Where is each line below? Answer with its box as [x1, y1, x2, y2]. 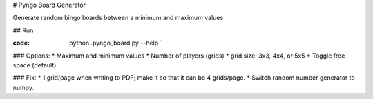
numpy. [12, 83, 35, 91]
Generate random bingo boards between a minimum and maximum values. [12, 14, 225, 22]
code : [12, 38, 30, 47]
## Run [12, 26, 34, 34]
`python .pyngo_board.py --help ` [67, 38, 162, 47]
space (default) [12, 60, 57, 69]
